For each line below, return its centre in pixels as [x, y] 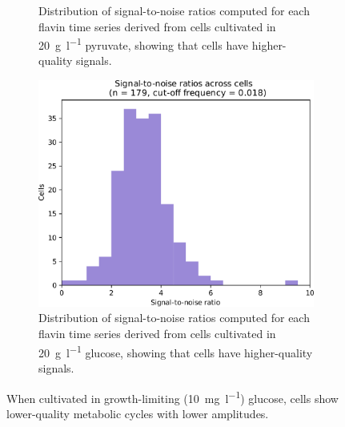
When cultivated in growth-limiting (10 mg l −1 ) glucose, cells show [172, 397]
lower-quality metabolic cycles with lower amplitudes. [138, 413]
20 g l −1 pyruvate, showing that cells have [144, 44]
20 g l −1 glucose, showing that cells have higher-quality [176, 351]
